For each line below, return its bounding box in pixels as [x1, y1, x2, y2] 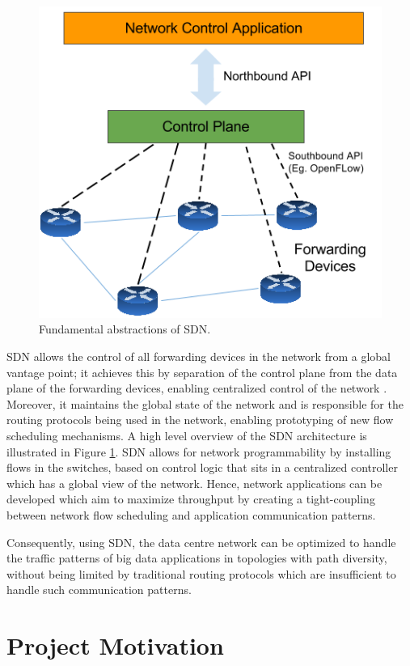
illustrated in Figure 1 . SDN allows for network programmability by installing [6, 443, 391, 460]
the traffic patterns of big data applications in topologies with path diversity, [6, 549, 387, 566]
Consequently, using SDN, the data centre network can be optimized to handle [6, 533, 396, 550]
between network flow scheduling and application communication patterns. [6, 506, 376, 523]
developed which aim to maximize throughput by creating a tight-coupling [6, 490, 375, 507]
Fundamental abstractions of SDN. [39, 320, 211, 337]
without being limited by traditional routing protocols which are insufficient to [6, 565, 396, 582]
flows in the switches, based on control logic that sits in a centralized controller [6, 459, 398, 476]
